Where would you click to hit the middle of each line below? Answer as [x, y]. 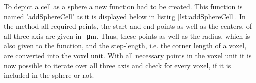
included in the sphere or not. [49, 75]
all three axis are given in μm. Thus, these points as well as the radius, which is [127, 36]
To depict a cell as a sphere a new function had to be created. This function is [123, 6]
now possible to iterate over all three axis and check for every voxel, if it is [118, 65]
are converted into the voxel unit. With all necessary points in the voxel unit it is [128, 55]
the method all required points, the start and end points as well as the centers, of [128, 26]
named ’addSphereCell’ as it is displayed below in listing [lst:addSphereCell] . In [125, 16]
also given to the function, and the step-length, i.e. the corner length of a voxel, [125, 45]
